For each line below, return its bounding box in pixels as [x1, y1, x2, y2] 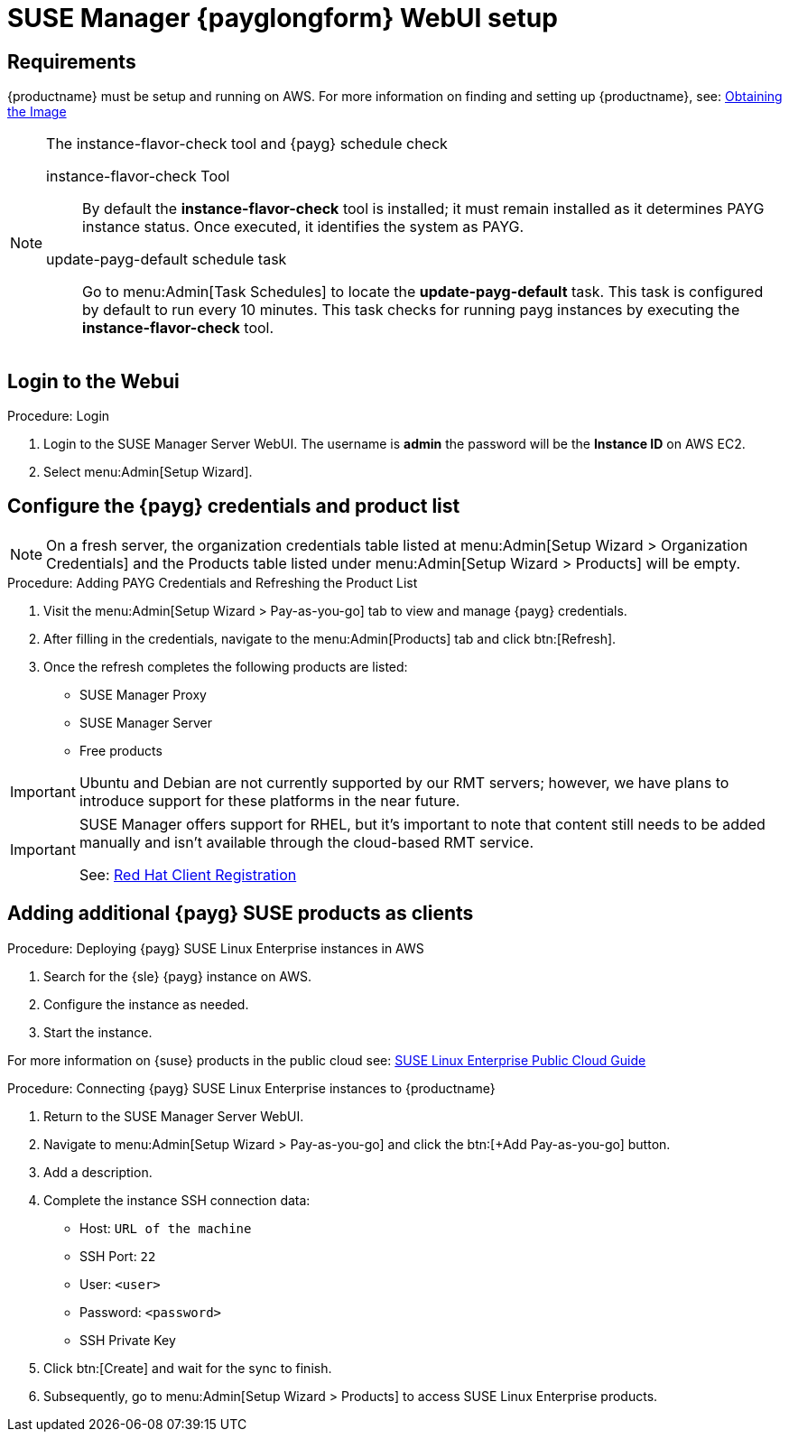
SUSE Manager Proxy [79, 686, 207, 702]
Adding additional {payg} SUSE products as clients [7, 902, 474, 925]
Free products [79, 742, 162, 758]
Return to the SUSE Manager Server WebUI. [43, 1108, 304, 1124]
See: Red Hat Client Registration [79, 865, 297, 884]
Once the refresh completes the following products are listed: [43, 658, 408, 674]
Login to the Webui [7, 369, 180, 393]
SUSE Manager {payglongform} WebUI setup [7, 3, 558, 33]
